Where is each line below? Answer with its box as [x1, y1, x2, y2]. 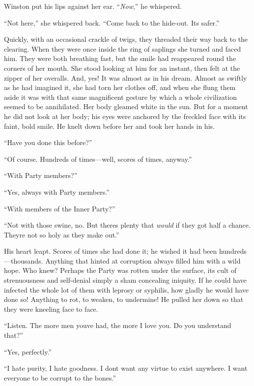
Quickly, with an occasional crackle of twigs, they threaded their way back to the [4, 34, 248, 44]
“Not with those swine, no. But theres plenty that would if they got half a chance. [4, 220, 251, 230]
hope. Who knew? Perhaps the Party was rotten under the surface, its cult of [4, 265, 237, 275]
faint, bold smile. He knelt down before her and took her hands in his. [4, 120, 215, 131]
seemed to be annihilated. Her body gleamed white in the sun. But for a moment [4, 101, 248, 112]
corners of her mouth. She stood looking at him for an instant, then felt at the [4, 62, 240, 73]
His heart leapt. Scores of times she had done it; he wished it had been [4, 246, 217, 256]
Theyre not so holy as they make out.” [4, 229, 119, 239]
